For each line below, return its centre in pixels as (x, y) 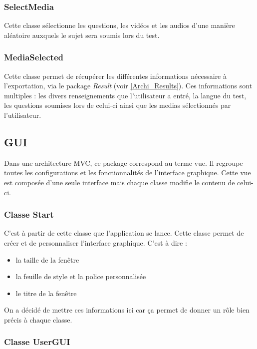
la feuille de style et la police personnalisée (81, 276)
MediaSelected (34, 57)
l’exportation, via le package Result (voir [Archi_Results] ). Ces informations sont (128, 86)
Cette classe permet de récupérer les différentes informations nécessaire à (115, 76)
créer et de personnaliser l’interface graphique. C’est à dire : (96, 242)
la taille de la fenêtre (47, 259)
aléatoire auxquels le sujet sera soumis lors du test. (82, 35)
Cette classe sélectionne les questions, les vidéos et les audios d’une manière (120, 25)
